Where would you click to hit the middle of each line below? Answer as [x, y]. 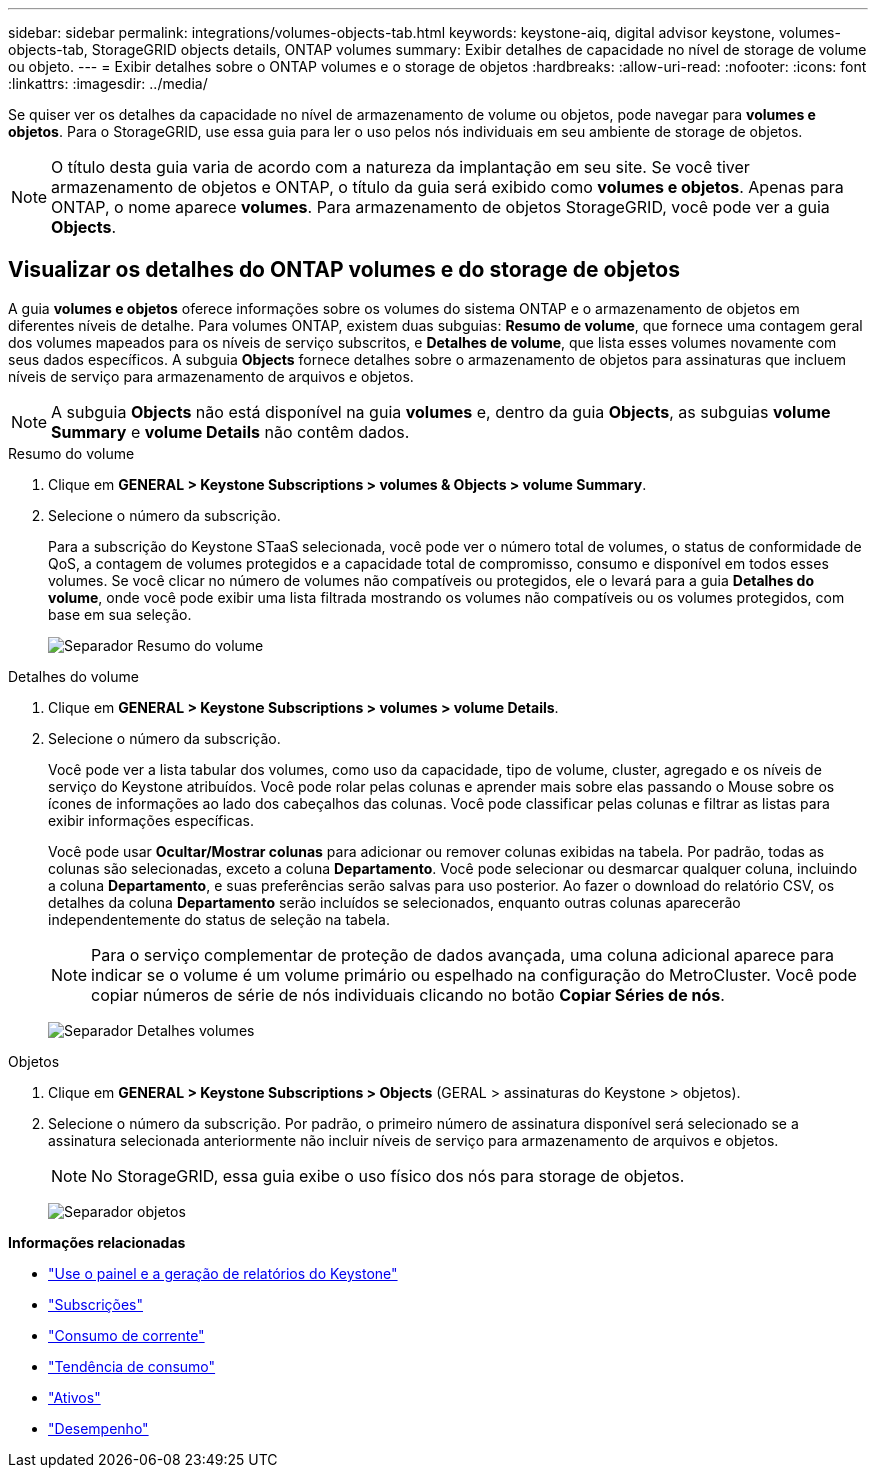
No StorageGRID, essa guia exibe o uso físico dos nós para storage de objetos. [388, 1175]
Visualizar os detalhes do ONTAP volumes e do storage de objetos [344, 270]
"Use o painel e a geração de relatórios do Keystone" [223, 1273]
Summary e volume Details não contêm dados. [230, 431]
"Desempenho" [98, 1428]
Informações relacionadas [97, 1242]
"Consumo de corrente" [126, 1335]
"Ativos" [74, 1397]
